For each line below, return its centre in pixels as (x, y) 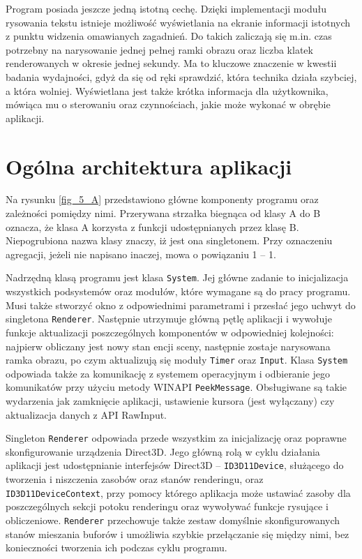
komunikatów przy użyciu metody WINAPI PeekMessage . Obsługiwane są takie (176, 387)
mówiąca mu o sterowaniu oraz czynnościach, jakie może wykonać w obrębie (168, 104)
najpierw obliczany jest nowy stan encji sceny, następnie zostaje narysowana (168, 346)
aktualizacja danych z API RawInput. (86, 414)
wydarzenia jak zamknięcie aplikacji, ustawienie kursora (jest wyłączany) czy (170, 401)
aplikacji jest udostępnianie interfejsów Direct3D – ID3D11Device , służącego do (175, 465)
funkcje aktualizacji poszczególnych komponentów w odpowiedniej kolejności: (170, 332)
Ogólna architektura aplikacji (149, 166)
